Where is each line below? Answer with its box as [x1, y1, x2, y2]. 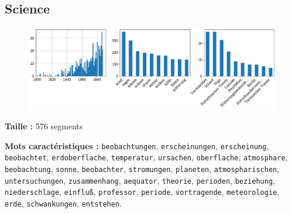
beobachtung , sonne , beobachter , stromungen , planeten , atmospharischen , [5, 163, 280, 175]
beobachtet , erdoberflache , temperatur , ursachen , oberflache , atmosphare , [5, 151, 288, 163]
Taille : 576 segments [5, 120, 83, 132]
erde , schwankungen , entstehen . [5, 197, 122, 209]
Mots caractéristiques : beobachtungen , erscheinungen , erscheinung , [5, 139, 269, 152]
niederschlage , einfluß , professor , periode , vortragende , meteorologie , [5, 185, 280, 198]
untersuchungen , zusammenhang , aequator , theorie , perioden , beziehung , [5, 174, 275, 186]
